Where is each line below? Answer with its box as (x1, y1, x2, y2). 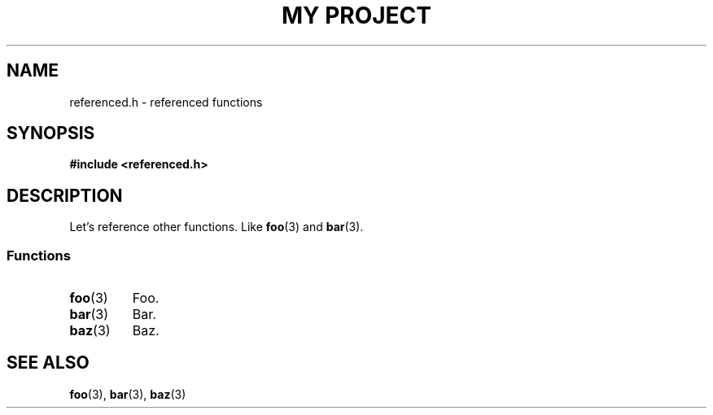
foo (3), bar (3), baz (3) (69, 387, 186, 401)
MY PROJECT (281, 2, 432, 29)
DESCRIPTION (7, 185, 123, 206)
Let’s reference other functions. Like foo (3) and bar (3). (69, 220, 364, 234)
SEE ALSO (7, 352, 90, 373)
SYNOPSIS (7, 123, 95, 144)
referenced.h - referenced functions (69, 94, 263, 109)
